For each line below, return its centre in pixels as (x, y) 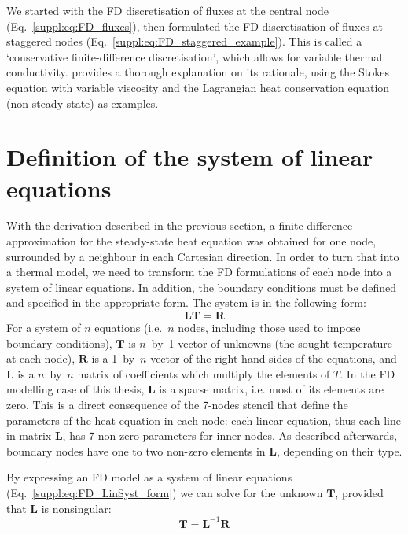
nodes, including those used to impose (269, 328)
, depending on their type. (339, 450)
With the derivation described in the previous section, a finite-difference (180, 225)
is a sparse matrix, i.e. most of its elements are (271, 389)
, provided (359, 492)
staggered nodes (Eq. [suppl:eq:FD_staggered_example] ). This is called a (184, 41)
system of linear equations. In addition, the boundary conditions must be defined (201, 287)
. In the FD (368, 373)
